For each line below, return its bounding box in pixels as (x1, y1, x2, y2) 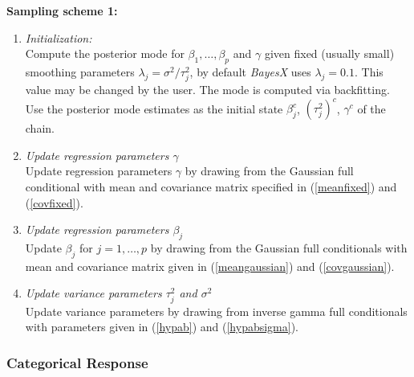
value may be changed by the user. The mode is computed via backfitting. (25, 81, 390, 98)
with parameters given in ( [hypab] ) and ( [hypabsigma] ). (25, 318, 299, 335)
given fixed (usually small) (264, 45, 395, 62)
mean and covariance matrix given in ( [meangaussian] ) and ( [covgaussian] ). (25, 257, 395, 274)
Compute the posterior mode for (25, 45, 185, 62)
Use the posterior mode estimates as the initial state (25, 100, 283, 117)
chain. (25, 120, 55, 137)
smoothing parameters (25, 63, 135, 80)
